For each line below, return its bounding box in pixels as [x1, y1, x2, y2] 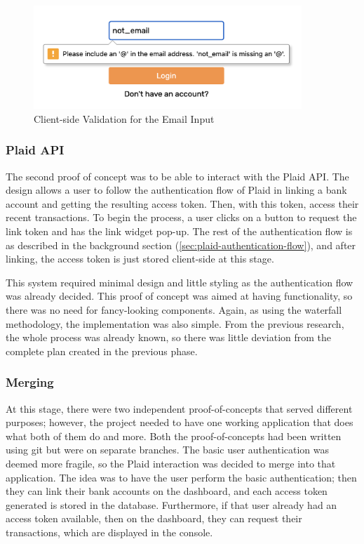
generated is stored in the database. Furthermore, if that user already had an [6, 497, 337, 512]
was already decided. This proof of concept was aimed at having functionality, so [6, 288, 353, 303]
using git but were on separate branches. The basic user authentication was [6, 442, 330, 457]
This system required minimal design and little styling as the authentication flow [6, 274, 353, 289]
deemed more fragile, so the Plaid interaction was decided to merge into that [6, 456, 336, 470]
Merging [6, 373, 54, 391]
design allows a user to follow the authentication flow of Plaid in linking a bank [6, 183, 347, 197]
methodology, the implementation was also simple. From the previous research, [6, 316, 344, 331]
